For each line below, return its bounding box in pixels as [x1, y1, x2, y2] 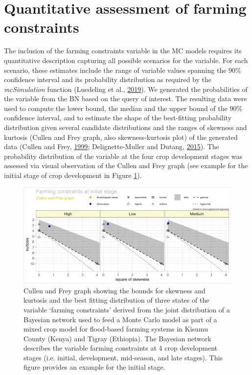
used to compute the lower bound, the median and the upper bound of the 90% [4, 103, 243, 113]
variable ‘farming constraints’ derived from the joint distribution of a [23, 304, 230, 314]
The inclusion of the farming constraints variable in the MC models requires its [4, 45, 242, 56]
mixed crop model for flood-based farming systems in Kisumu [23, 324, 208, 334]
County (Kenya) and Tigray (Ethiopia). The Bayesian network [23, 333, 211, 343]
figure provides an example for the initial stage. [23, 362, 165, 372]
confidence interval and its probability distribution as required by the [4, 74, 211, 85]
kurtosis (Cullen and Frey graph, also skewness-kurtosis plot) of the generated [4, 132, 238, 142]
